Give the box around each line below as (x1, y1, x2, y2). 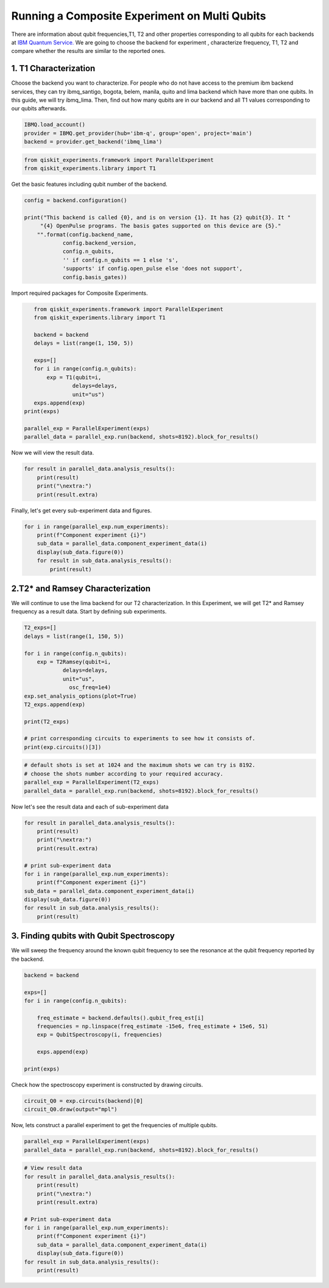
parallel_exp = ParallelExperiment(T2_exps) (24, 779, 160, 786)
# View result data (24, 1164, 82, 1172)
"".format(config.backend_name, (37, 231, 134, 238)
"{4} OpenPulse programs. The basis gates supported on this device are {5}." (40, 222, 281, 230)
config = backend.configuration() (24, 197, 127, 204)
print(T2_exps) (24, 718, 69, 725)
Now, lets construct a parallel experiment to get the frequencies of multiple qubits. (11, 1122, 218, 1129)
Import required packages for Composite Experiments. (11, 289, 149, 297)
